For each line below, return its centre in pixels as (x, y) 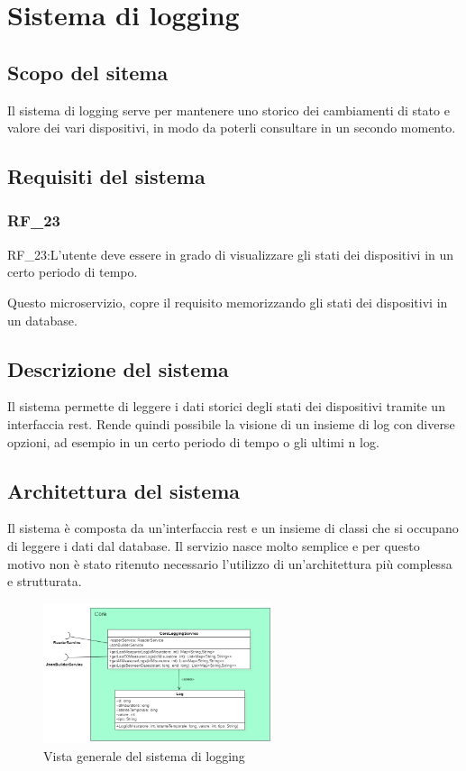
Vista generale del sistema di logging (144, 755)
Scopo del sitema (88, 72)
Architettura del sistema (124, 490)
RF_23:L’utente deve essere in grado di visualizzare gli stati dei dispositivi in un (231, 254)
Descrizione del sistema (118, 368)
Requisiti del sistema (106, 176)
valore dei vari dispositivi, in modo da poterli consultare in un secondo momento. (232, 128)
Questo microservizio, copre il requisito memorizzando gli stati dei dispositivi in (228, 302)
